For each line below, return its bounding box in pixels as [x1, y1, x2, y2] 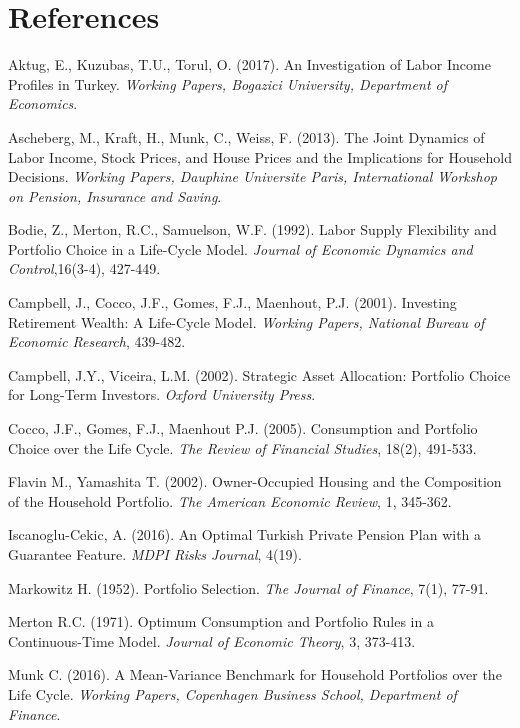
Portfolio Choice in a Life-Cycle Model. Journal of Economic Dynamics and [8, 238, 473, 259]
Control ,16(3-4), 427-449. [8, 258, 161, 279]
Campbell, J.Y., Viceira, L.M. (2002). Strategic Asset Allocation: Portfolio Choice [8, 364, 511, 385]
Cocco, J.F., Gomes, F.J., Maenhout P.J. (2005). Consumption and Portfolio [8, 418, 478, 439]
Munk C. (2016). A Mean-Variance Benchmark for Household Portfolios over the [8, 664, 502, 685]
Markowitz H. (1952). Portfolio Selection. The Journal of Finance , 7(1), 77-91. [8, 577, 489, 598]
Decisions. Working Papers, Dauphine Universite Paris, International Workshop [8, 166, 497, 187]
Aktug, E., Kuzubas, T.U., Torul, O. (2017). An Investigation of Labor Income [8, 54, 491, 75]
